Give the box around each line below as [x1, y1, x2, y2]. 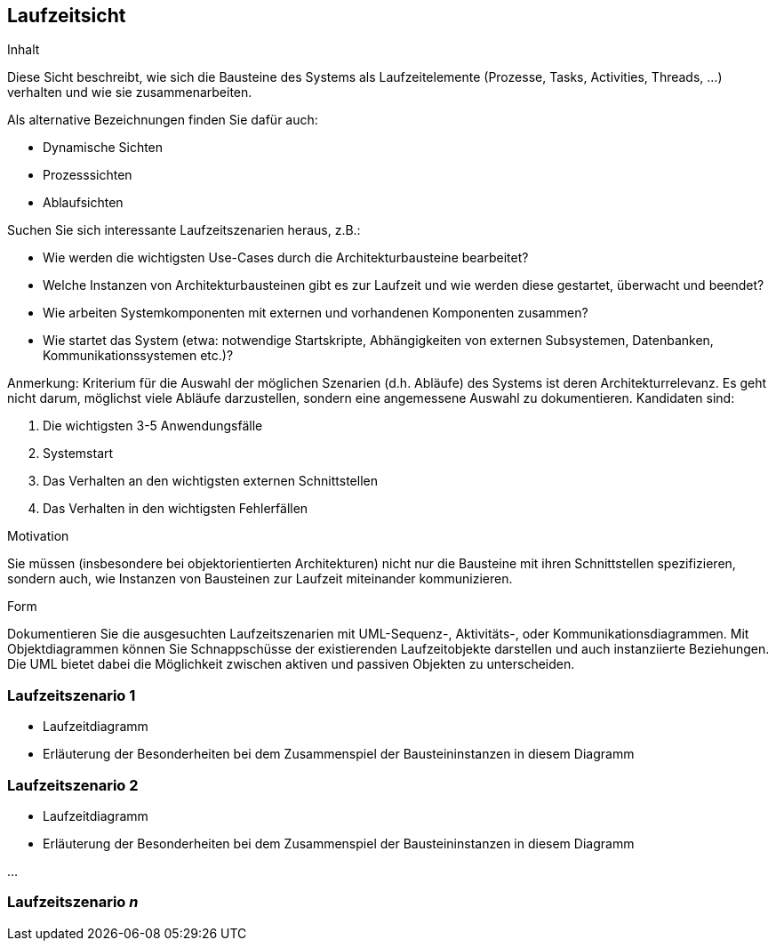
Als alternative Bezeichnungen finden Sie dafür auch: [7, 112, 318, 128]
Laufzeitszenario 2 [7, 775, 139, 794]
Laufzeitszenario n [7, 893, 139, 912]
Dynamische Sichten [43, 140, 164, 156]
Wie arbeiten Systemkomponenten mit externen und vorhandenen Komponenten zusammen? [43, 305, 588, 321]
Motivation [7, 528, 69, 544]
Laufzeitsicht [7, 4, 126, 27]
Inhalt [7, 42, 40, 58]
